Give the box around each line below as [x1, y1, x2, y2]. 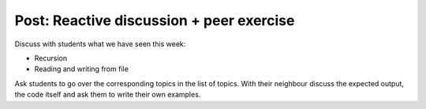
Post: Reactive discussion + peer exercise [14, 12, 295, 29]
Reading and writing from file [34, 64, 129, 74]
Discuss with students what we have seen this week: [14, 39, 186, 49]
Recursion [34, 53, 67, 63]
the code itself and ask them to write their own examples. [14, 90, 201, 100]
